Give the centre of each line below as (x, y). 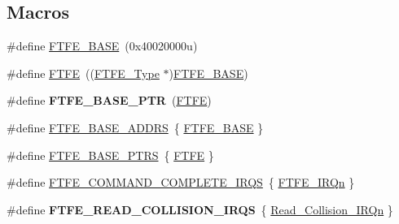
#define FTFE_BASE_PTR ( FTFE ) (109, 100)
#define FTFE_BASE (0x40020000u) (102, 46)
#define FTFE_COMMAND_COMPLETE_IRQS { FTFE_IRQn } (181, 182)
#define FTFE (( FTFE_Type (83, 73)
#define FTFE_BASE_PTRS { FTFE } (110, 155)
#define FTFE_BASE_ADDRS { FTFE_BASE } (135, 127)
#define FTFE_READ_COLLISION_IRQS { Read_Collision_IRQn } (200, 209)
